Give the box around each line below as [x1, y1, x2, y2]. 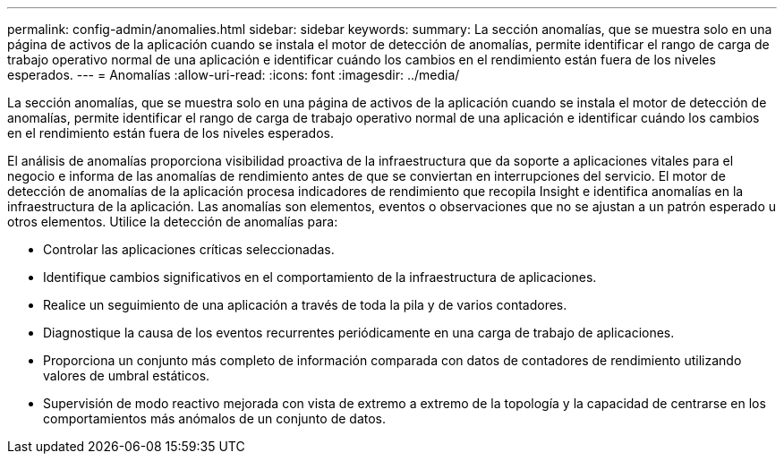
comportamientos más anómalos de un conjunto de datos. [43, 411, 386, 426]
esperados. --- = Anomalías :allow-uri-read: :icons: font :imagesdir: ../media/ [7, 67, 460, 82]
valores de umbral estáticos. [43, 368, 210, 383]
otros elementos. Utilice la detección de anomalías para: [7, 214, 338, 229]
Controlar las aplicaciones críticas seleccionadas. [43, 242, 335, 257]
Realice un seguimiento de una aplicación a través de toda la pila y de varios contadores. [43, 297, 567, 312]
